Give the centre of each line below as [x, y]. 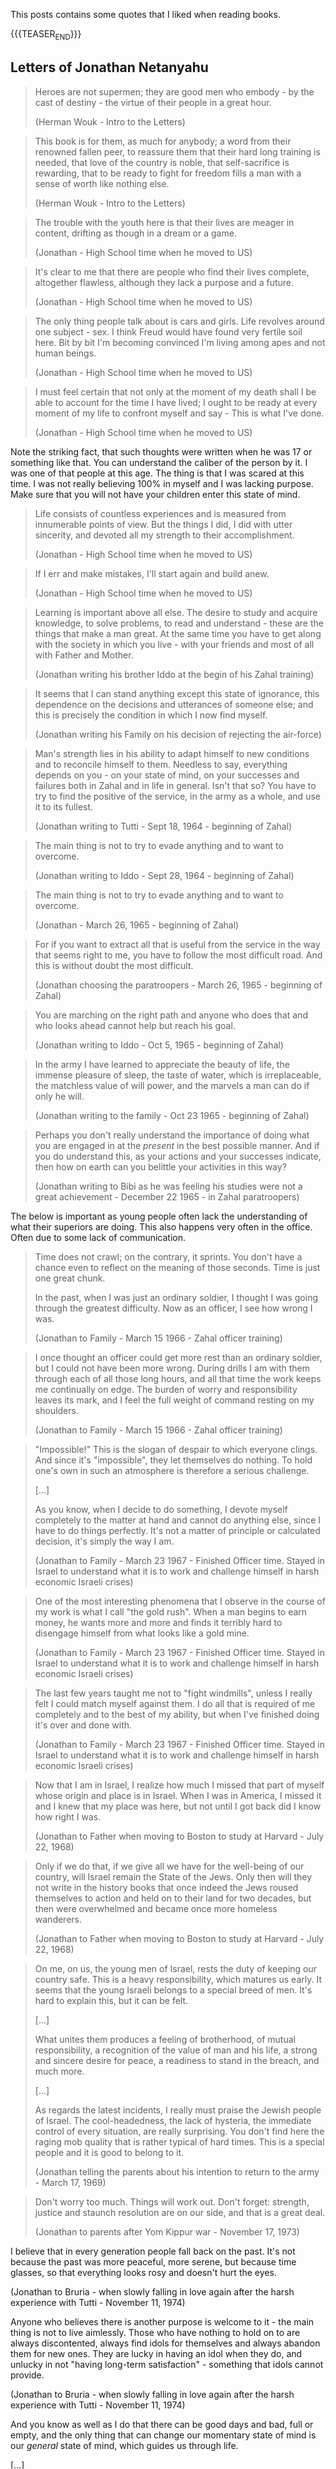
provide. [27, 2375]
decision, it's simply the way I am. [104, 1541]
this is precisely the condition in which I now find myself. [151, 715]
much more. [59, 2071]
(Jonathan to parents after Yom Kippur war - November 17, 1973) [167, 2231]
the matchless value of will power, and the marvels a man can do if [172, 1085]
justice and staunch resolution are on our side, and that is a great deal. [180, 2212]
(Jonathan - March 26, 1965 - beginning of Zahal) [137, 925]
